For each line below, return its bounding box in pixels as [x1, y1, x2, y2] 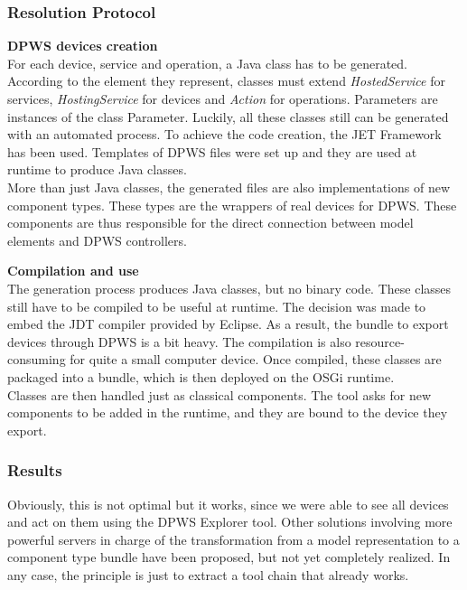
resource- [355, 332, 405, 351]
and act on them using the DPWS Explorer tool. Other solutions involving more [7, 512, 453, 531]
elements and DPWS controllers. [7, 230, 187, 249]
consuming [7, 350, 66, 369]
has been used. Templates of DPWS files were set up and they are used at [7, 142, 417, 161]
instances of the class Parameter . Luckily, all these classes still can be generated [7, 107, 449, 126]
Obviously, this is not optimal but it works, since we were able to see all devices [7, 494, 449, 513]
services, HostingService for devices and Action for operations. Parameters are [7, 89, 438, 108]
